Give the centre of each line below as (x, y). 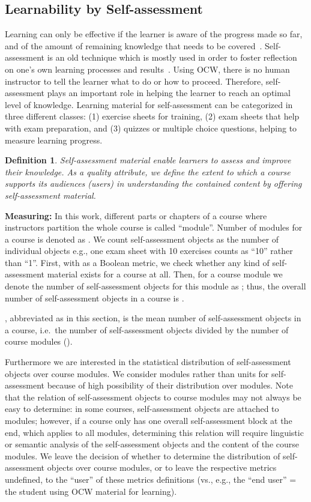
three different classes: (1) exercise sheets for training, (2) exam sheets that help (152, 116)
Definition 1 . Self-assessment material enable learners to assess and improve (148, 160)
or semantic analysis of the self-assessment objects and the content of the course (152, 444)
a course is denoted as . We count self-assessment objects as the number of (142, 239)
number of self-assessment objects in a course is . (95, 298)
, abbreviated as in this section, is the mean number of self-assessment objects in (153, 318)
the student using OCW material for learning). (91, 491)
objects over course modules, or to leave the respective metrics (162, 467)
